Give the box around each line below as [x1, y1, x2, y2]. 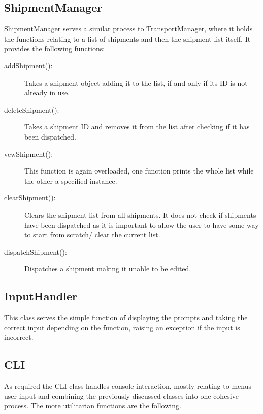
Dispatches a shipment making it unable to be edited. [24, 263, 191, 274]
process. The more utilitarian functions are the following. [4, 400, 181, 411]
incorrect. [4, 332, 34, 342]
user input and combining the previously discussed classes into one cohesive [4, 390, 239, 401]
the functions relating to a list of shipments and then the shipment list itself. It [4, 33, 251, 44]
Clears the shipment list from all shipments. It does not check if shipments [24, 209, 256, 220]
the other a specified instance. [24, 175, 117, 186]
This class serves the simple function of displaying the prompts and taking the [4, 312, 248, 323]
